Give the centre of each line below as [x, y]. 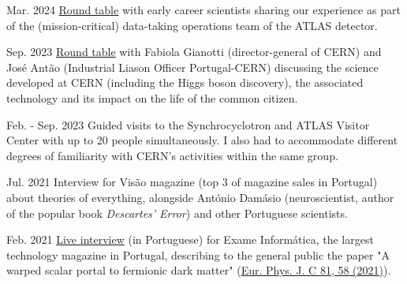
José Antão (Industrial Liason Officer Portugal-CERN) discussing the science [192, 67]
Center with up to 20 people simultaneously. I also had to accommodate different [202, 140]
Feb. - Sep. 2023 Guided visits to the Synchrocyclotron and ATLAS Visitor [188, 124]
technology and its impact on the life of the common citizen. [152, 97]
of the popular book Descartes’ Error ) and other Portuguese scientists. [177, 213]
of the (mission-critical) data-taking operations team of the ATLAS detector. [192, 25]
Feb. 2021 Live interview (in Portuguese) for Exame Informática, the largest [190, 239]
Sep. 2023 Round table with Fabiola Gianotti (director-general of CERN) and [194, 52]
